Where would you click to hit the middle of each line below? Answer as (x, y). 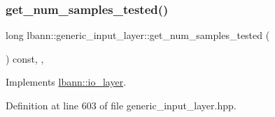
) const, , (25, 58)
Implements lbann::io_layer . (66, 82)
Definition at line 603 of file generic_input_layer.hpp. (121, 105)
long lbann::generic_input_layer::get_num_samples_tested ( (138, 35)
